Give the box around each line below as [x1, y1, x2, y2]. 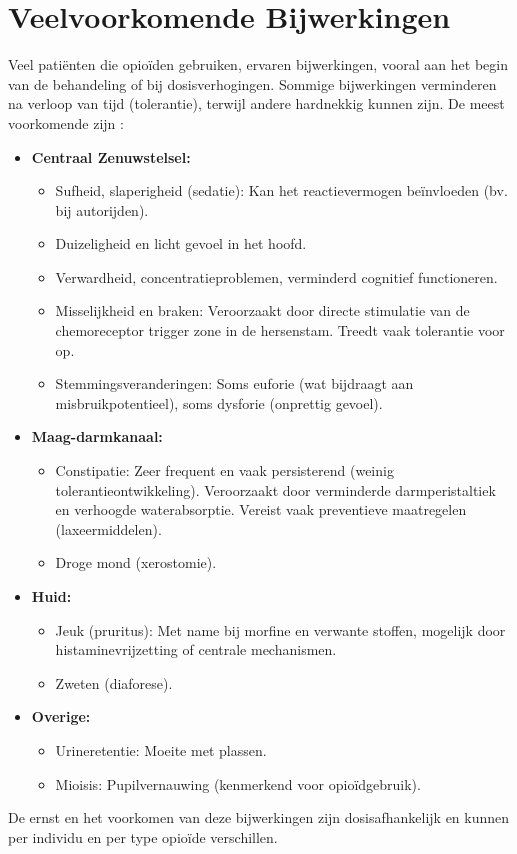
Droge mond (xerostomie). [55, 552, 217, 573]
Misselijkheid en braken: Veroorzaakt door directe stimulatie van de [55, 300, 470, 321]
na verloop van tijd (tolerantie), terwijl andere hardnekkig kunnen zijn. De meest [8, 93, 505, 114]
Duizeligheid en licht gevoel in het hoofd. [55, 233, 307, 254]
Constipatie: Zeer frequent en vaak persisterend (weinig [55, 460, 394, 481]
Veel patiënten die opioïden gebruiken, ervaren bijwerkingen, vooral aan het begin [8, 54, 508, 75]
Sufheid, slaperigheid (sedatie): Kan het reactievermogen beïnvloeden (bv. [55, 180, 508, 201]
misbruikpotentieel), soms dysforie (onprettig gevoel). [55, 392, 383, 413]
